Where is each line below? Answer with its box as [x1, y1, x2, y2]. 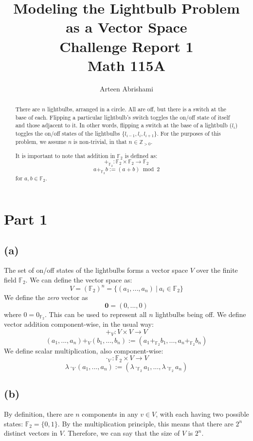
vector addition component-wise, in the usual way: [4, 319, 154, 329]
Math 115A [88, 55, 165, 75]
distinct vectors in [4, 428, 57, 438]
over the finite [196, 265, 238, 275]
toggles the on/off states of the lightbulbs [15, 129, 120, 138]
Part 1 [4, 209, 48, 229]
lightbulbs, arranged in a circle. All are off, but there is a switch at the [47, 105, 226, 113]
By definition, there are [4, 409, 73, 419]
